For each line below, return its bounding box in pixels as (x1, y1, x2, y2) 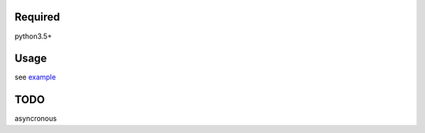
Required (14, 10, 61, 24)
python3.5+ (14, 31, 53, 41)
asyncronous (14, 114, 57, 124)
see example (14, 72, 57, 82)
